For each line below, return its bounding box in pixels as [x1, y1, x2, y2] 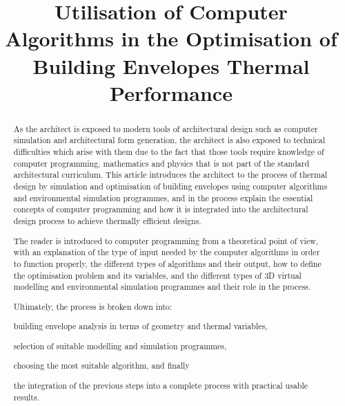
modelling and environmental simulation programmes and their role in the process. [13, 281, 311, 293]
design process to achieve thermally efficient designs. [13, 214, 201, 226]
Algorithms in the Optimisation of [5, 24, 337, 53]
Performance [110, 78, 233, 107]
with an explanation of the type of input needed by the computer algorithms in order [13, 246, 320, 258]
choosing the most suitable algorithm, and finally [13, 360, 190, 371]
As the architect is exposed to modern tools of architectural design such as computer [13, 122, 318, 134]
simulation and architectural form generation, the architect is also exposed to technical [13, 134, 326, 146]
